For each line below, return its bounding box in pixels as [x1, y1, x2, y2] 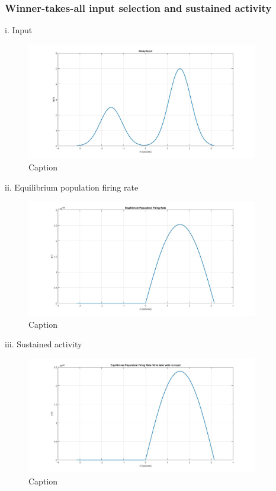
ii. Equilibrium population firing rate [5, 180, 139, 193]
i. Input [5, 24, 33, 36]
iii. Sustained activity [5, 338, 82, 350]
